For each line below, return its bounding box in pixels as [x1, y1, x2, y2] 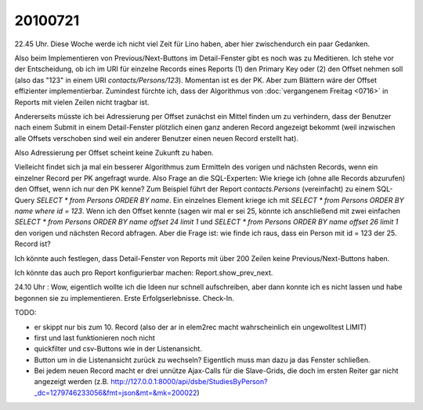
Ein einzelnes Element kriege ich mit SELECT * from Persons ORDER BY [172, 195, 404, 205]
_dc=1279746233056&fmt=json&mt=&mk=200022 [34, 388, 197, 397]
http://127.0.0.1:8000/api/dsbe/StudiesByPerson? [110, 377, 268, 386]
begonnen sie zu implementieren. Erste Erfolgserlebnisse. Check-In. [14, 293, 235, 303]
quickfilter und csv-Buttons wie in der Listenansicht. [34, 344, 203, 354]
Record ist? [14, 239, 51, 249]
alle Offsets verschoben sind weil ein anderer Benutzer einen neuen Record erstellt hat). [14, 133, 299, 143]
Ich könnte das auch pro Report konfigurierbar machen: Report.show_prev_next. [14, 267, 273, 278]
